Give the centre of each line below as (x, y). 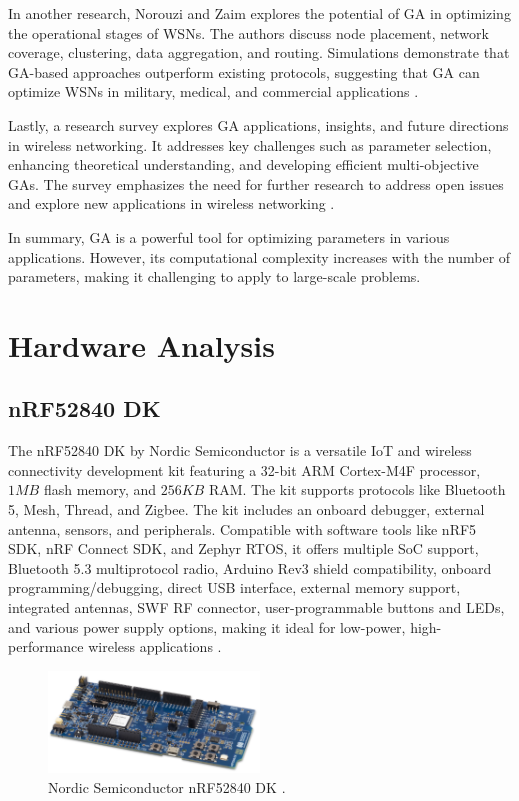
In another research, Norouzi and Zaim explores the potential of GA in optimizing (259, 13)
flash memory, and (100, 489)
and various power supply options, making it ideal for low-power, (207, 626)
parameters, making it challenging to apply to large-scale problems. (214, 276)
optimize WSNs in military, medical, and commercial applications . (213, 91)
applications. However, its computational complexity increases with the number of (259, 256)
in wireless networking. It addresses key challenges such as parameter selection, (250, 144)
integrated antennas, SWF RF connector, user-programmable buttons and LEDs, (256, 607)
